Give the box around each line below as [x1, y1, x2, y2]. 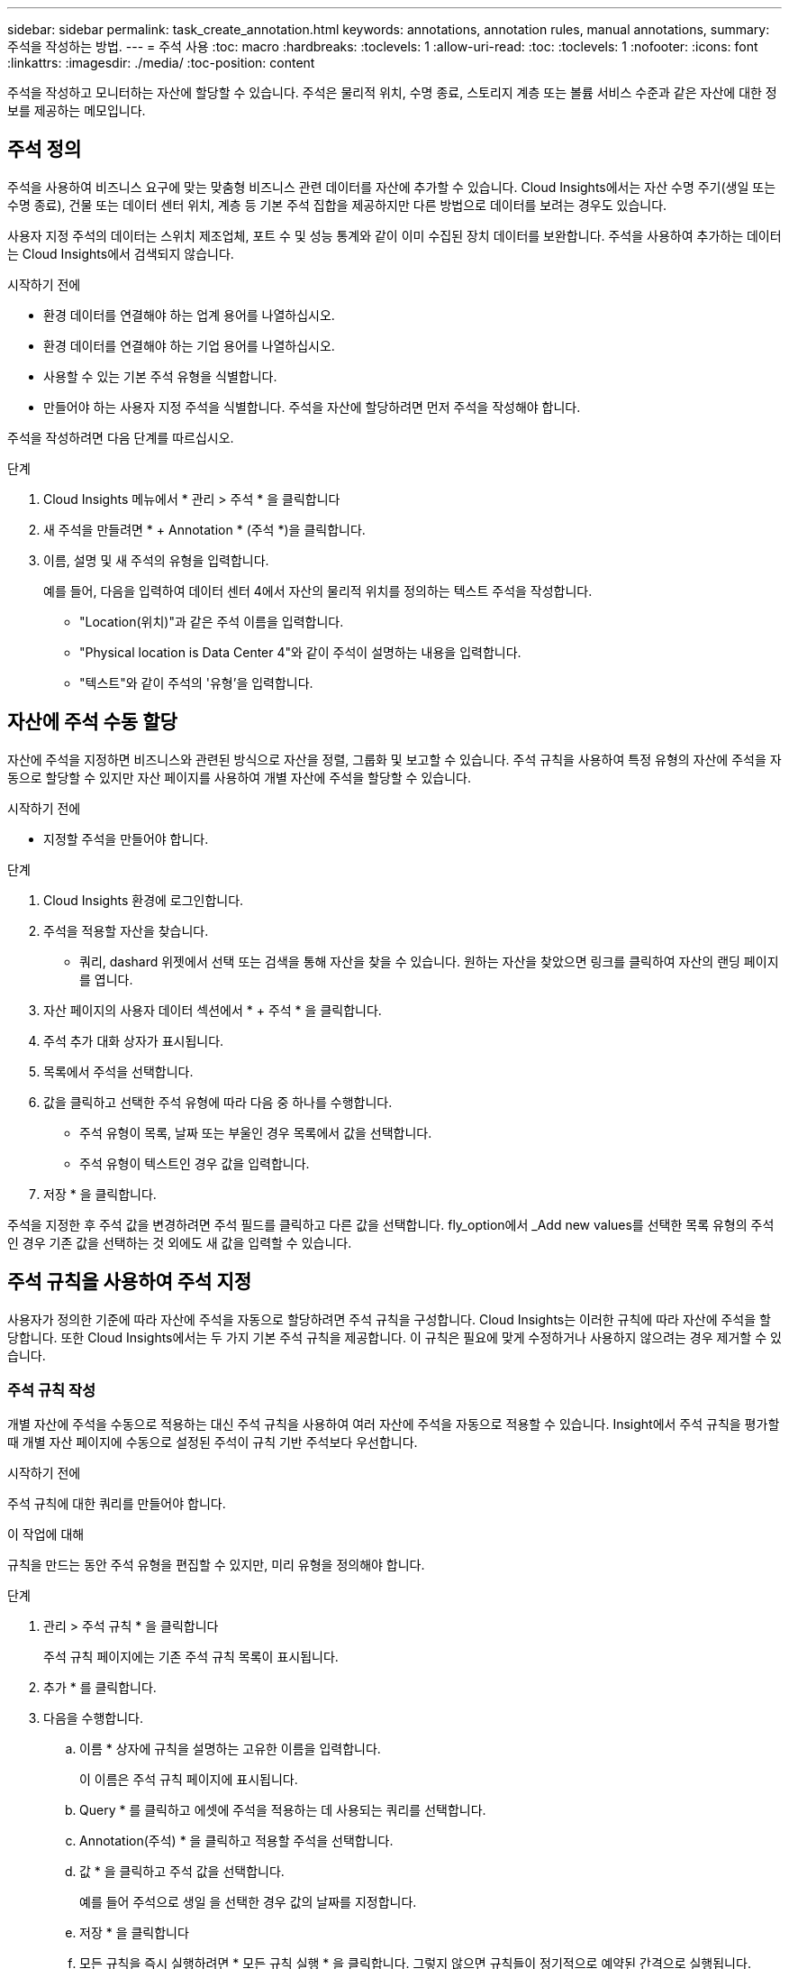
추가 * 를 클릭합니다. [43, 1680, 157, 1696]
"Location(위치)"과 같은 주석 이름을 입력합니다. [79, 613, 344, 629]
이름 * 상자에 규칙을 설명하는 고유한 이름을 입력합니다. [79, 1741, 381, 1757]
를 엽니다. [79, 971, 133, 987]
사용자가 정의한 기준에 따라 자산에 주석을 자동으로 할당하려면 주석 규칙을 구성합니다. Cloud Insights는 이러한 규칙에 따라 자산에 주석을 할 [7, 1311, 771, 1327]
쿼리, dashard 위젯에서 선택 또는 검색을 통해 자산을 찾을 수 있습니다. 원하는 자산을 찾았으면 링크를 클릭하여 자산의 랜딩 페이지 [79, 953, 779, 969]
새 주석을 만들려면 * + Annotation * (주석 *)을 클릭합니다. [43, 521, 366, 537]
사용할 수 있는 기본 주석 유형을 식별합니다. [43, 368, 277, 384]
